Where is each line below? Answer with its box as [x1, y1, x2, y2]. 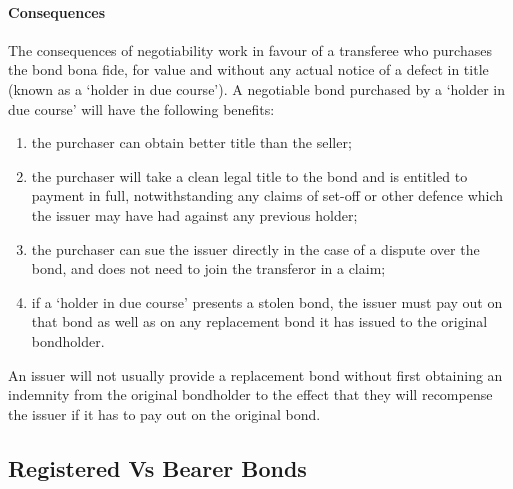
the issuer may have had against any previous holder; [31, 204, 358, 225]
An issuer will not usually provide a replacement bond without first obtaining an [8, 364, 503, 385]
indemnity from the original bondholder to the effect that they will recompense [8, 384, 493, 405]
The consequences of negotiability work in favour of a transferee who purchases [8, 39, 492, 60]
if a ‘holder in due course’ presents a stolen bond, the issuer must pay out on [31, 291, 503, 312]
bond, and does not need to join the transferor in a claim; [31, 258, 386, 279]
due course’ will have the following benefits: [8, 98, 275, 119]
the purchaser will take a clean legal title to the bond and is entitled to [31, 165, 468, 186]
